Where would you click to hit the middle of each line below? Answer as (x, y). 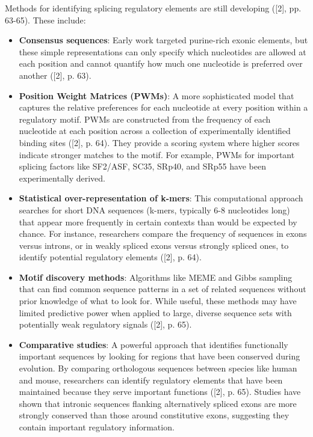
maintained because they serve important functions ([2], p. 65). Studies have (160, 392)
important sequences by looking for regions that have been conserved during (160, 356)
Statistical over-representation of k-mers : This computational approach (161, 198)
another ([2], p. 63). (55, 75)
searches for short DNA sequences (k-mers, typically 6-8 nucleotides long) (154, 209)
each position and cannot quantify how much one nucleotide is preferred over (161, 63)
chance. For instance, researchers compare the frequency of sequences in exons (163, 234)
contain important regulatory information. (97, 427)
